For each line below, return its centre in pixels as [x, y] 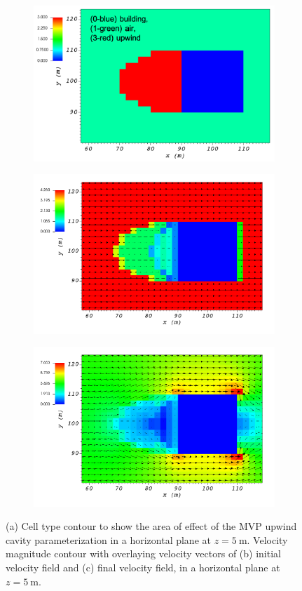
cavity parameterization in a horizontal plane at [108, 539]
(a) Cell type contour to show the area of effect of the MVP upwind [151, 526]
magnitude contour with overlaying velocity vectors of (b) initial [143, 553]
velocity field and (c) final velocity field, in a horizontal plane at [143, 567]
